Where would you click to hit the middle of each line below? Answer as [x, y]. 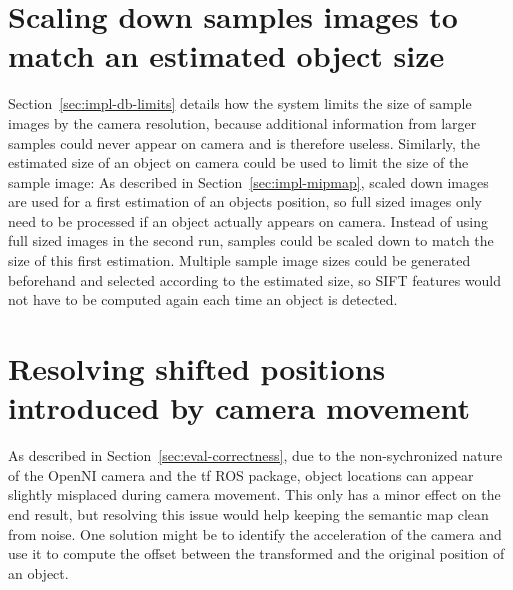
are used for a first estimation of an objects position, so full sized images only [245, 201]
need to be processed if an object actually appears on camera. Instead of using [248, 220]
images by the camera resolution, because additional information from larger [242, 122]
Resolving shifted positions [197, 368]
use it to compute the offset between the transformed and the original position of [256, 553]
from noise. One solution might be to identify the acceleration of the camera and [255, 533]
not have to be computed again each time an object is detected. [203, 299]
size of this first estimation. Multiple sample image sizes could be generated [239, 260]
